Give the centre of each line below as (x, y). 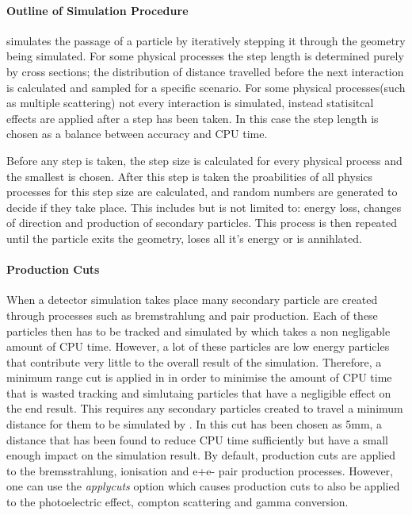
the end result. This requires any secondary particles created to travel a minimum (205, 408)
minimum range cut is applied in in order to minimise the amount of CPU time (199, 377)
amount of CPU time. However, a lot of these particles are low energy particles (198, 346)
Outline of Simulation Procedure (97, 10)
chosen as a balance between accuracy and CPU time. (137, 134)
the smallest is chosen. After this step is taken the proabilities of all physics (190, 176)
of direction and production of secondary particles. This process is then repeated (202, 223)
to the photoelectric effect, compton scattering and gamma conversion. (177, 502)
